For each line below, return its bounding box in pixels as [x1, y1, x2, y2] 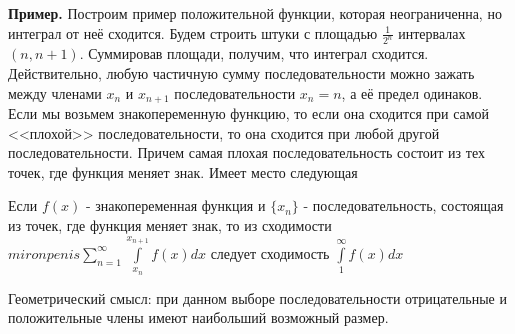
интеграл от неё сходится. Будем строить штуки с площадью [8, 22, 378, 43]
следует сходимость [210, 242, 330, 263]
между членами [8, 82, 102, 103]
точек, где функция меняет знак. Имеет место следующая [8, 161, 358, 182]
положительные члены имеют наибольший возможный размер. [8, 307, 389, 328]
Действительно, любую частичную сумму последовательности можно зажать [8, 63, 475, 84]
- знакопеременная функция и [85, 195, 266, 216]
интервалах [398, 22, 466, 43]
